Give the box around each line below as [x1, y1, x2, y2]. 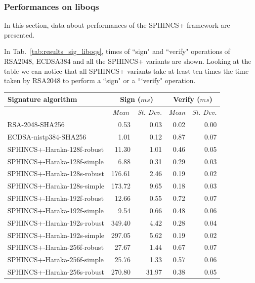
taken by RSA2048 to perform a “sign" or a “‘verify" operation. [4, 75, 196, 86]
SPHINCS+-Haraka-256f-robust [7, 242, 104, 252]
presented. [4, 29, 35, 40]
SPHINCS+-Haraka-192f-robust [7, 193, 104, 203]
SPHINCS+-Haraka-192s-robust [7, 217, 105, 228]
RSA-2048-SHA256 [7, 119, 65, 129]
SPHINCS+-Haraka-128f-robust [7, 143, 104, 154]
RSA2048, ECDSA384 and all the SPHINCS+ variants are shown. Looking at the [4, 56, 252, 66]
